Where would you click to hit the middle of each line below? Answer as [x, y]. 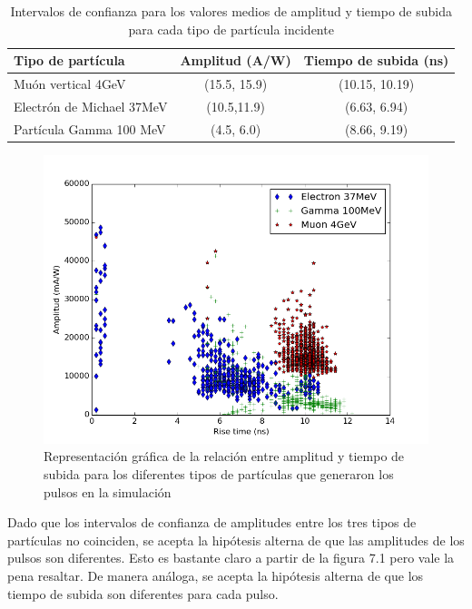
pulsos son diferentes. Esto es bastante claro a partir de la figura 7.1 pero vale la [231, 558]
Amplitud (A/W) [236, 60]
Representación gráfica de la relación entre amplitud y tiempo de [224, 456]
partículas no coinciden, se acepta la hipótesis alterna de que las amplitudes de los [236, 540]
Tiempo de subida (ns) [376, 60]
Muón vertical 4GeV [70, 84]
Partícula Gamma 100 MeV [90, 128]
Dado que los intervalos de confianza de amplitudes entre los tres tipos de [212, 522]
